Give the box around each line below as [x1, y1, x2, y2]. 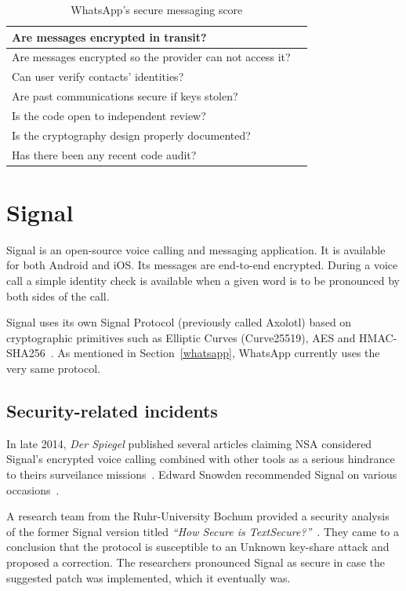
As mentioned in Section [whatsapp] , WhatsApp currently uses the [57, 345, 380, 361]
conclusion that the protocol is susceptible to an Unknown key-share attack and [6, 538, 390, 555]
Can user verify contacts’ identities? [12, 68, 184, 85]
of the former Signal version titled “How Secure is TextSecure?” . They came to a [6, 523, 400, 539]
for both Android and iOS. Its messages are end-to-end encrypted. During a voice [6, 257, 398, 273]
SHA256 [6, 345, 45, 361]
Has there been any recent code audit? [12, 146, 197, 162]
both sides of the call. [6, 287, 110, 304]
